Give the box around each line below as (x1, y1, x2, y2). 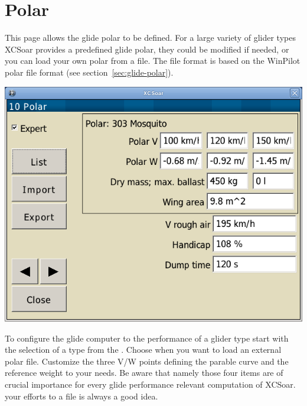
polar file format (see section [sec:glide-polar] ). (5, 66, 174, 78)
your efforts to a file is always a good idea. (5, 389, 158, 402)
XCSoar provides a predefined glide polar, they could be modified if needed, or (5, 43, 289, 55)
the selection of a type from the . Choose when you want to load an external (5, 343, 282, 356)
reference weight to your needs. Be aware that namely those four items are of (5, 366, 283, 379)
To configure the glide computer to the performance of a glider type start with (5, 332, 289, 344)
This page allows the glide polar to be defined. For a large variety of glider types (5, 31, 296, 44)
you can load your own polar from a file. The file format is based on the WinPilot (5, 54, 301, 67)
